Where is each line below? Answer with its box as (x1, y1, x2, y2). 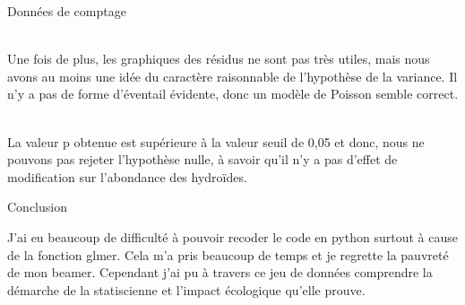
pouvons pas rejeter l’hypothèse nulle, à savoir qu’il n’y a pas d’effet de (7, 150, 398, 169)
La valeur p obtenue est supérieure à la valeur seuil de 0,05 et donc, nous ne (7, 132, 425, 151)
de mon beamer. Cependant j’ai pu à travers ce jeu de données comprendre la (7, 263, 433, 282)
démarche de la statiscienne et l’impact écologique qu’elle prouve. (7, 280, 366, 299)
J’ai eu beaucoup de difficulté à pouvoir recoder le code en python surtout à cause (7, 227, 458, 246)
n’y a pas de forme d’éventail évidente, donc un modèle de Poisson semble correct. (7, 84, 459, 103)
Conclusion (7, 197, 67, 216)
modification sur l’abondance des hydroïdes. (7, 167, 247, 186)
